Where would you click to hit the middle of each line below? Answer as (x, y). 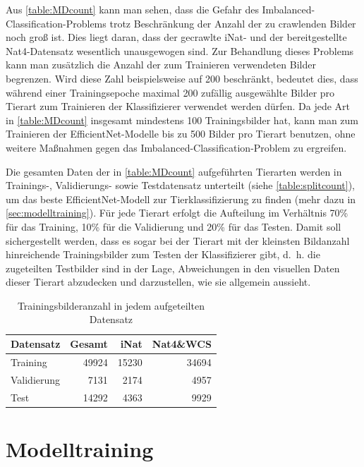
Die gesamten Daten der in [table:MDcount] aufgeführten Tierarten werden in (174, 171)
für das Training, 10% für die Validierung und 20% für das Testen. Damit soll (174, 226)
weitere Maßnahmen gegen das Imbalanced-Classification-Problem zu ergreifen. (176, 147)
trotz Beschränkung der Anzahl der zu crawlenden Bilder (233, 23)
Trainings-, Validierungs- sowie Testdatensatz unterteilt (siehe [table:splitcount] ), (180, 185)
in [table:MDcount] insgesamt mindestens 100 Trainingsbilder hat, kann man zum (182, 120)
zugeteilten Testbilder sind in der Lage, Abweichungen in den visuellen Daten (173, 268)
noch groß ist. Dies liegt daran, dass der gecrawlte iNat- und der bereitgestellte (176, 37)
